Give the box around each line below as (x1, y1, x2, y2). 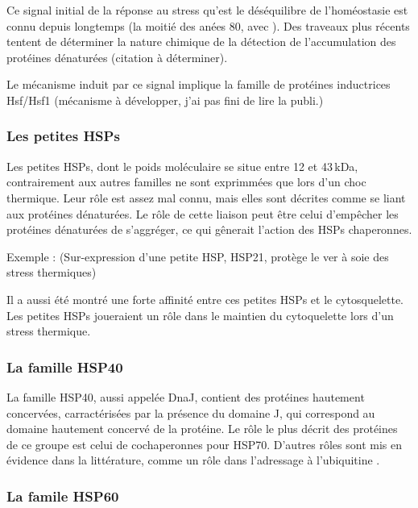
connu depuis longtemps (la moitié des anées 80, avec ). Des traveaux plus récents (6, 17, 410, 34)
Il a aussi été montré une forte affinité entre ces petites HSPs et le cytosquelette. (6, 290, 404, 307)
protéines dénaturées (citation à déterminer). (6, 48, 228, 65)
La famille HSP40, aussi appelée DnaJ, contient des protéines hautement (6, 388, 365, 405)
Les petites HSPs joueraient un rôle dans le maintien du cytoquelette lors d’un (6, 306, 394, 323)
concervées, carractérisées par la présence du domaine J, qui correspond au (6, 404, 375, 421)
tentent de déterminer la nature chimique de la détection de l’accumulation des (6, 33, 396, 50)
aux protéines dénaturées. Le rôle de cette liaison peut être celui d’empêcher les (6, 205, 399, 222)
